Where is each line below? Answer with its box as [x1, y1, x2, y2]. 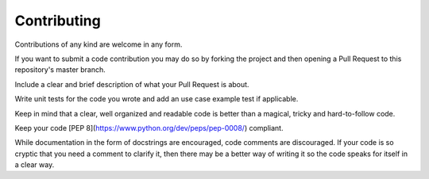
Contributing [14, 12, 101, 29]
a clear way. [14, 160, 55, 169]
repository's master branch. [14, 65, 106, 74]
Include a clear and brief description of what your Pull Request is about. [14, 79, 249, 89]
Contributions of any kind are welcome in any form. [14, 40, 183, 49]
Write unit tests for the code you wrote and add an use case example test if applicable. [14, 94, 299, 104]
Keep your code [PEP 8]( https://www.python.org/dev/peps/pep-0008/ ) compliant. [14, 123, 284, 132]
